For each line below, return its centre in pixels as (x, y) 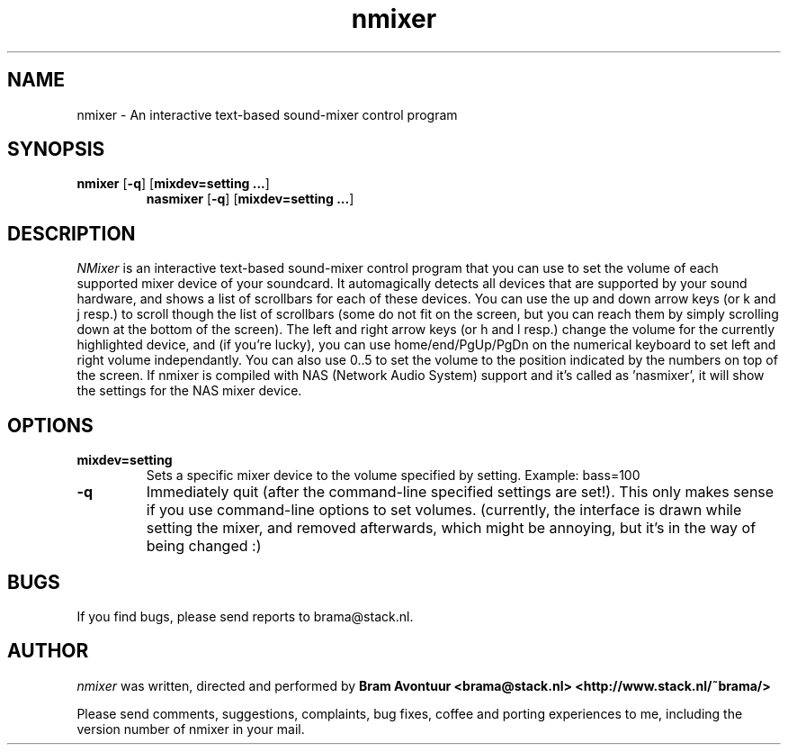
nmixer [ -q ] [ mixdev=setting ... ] (173, 184)
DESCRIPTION (72, 233)
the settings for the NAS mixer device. (189, 391)
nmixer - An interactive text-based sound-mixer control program (267, 114)
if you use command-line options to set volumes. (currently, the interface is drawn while (444, 510)
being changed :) (204, 546)
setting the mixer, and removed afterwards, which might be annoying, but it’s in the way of (451, 528)
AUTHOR (48, 651)
